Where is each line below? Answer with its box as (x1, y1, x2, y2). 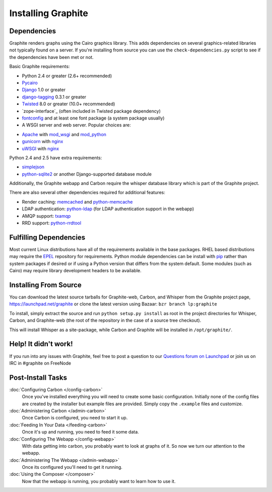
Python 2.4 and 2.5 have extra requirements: (9, 154, 102, 161)
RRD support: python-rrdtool (22, 220, 82, 226)
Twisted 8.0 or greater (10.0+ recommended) (22, 101, 115, 107)
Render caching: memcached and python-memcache (22, 199, 133, 205)
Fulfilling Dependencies (9, 233, 86, 241)
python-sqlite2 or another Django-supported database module (22, 171, 152, 177)
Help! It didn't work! (9, 340, 73, 348)
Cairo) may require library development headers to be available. (9, 268, 142, 274)
